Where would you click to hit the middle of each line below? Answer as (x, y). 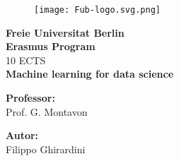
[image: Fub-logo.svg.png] (97, 10)
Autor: (22, 135)
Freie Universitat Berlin (65, 32)
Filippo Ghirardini (46, 149)
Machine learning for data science (90, 74)
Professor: (30, 98)
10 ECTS (26, 60)
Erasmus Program (51, 46)
